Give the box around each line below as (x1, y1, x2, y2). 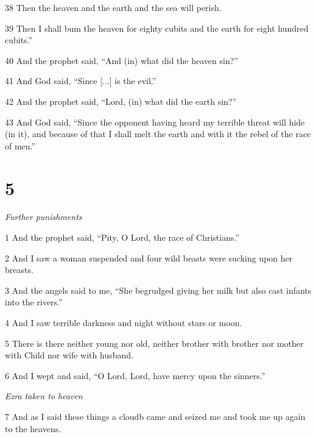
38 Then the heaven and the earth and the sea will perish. (5, 1, 222, 13)
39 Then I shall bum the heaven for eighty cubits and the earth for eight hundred (5, 21, 309, 34)
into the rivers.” (5, 296, 63, 308)
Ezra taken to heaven (5, 389, 83, 402)
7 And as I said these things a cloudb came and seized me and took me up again (5, 410, 306, 422)
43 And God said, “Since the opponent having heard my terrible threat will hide (5, 115, 305, 128)
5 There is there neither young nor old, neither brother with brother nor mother (5, 336, 304, 349)
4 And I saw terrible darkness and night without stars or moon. (5, 316, 242, 329)
